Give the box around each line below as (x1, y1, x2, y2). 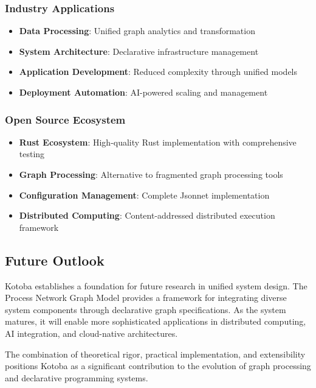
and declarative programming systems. (5, 371, 148, 384)
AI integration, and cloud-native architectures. (5, 326, 178, 339)
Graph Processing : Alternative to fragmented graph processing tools (19, 168, 283, 180)
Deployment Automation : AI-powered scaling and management (19, 86, 268, 98)
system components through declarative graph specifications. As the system (5, 303, 286, 316)
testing (19, 147, 45, 160)
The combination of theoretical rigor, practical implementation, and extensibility (5, 347, 306, 360)
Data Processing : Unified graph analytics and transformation (19, 24, 255, 37)
